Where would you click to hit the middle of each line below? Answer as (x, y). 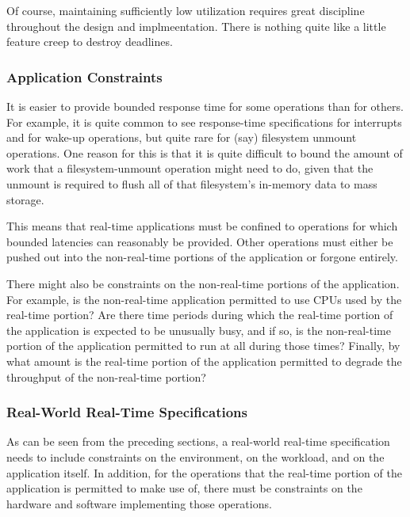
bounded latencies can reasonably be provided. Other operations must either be (200, 241)
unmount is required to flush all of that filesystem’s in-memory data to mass (192, 183)
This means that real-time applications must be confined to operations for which (202, 226)
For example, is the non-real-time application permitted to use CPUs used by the (204, 299)
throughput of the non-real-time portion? (106, 376)
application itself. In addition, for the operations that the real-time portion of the (204, 472)
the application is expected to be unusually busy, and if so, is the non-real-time (199, 330)
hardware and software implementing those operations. (139, 503)
